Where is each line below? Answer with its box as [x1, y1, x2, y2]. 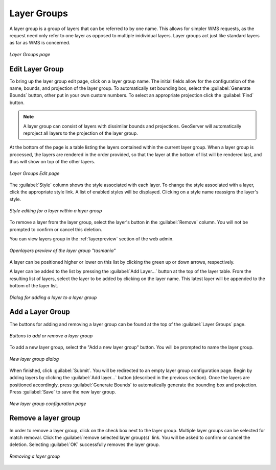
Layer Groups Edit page [9, 170, 60, 176]
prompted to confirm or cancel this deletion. [9, 226, 102, 232]
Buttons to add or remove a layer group [9, 332, 93, 339]
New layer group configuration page [9, 401, 86, 407]
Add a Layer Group [9, 308, 70, 316]
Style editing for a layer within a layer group [9, 208, 102, 214]
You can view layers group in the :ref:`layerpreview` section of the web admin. [9, 236, 174, 242]
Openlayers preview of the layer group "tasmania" [9, 248, 116, 254]
